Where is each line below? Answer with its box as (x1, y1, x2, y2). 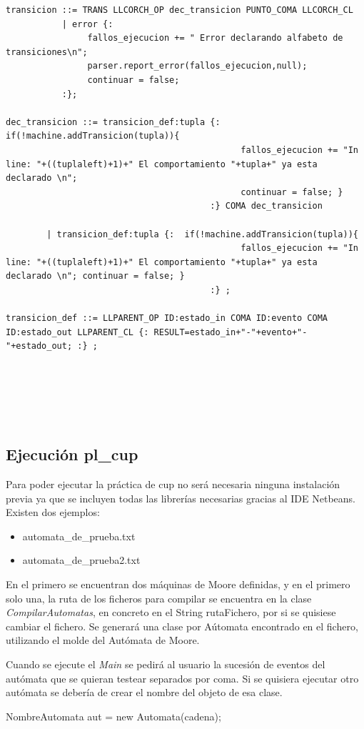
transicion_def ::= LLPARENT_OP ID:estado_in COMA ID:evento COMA (6, 313, 328, 324)
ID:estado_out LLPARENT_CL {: (6, 327, 149, 337)
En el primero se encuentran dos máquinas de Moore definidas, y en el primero (6, 576, 350, 591)
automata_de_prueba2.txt (22, 552, 141, 567)
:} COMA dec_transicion (210, 201, 323, 212)
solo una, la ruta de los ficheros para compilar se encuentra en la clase (6, 590, 312, 605)
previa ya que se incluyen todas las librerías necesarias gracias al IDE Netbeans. (6, 490, 355, 505)
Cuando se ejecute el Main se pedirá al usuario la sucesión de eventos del (6, 656, 325, 671)
